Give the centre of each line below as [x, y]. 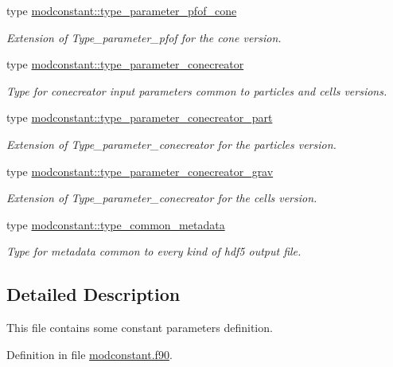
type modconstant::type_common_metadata [116, 224]
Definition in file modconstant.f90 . [89, 354]
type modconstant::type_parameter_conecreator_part [140, 117]
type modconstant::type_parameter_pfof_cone [122, 10]
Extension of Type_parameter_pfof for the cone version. [144, 37]
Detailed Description [93, 294]
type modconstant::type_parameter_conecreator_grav [140, 171]
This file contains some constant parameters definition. [140, 328]
